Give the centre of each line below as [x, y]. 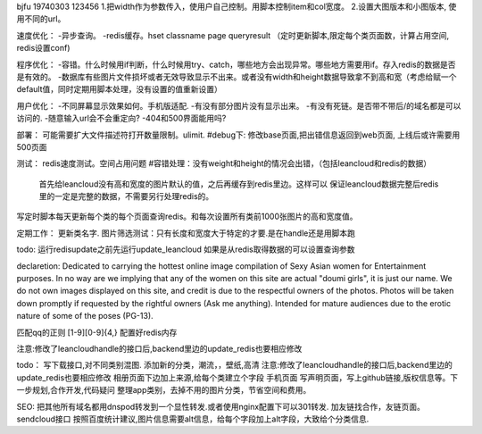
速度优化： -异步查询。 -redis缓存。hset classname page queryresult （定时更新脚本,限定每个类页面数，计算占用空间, [233, 35]
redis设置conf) [43, 48]
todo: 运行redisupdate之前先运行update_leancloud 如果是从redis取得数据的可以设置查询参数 [186, 249]
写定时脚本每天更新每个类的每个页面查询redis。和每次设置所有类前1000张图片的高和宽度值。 [187, 217]
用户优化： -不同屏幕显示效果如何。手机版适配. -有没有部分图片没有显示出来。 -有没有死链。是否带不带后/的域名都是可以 [239, 105]
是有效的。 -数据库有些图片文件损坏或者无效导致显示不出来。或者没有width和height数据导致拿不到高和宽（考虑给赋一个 [237, 77]
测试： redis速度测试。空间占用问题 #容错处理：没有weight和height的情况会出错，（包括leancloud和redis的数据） [224, 163]
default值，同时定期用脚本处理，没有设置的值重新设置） [120, 89]
